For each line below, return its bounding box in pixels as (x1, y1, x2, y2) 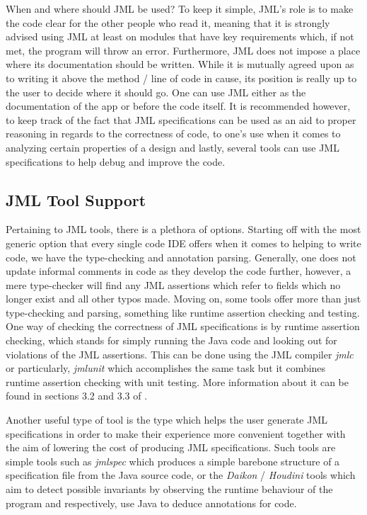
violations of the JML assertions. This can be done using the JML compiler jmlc (6, 346, 354, 361)
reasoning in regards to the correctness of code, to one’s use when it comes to (6, 126, 341, 141)
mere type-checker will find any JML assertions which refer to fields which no (6, 277, 341, 292)
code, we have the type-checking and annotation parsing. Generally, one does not (6, 249, 356, 264)
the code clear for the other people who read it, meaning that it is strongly (6, 15, 330, 30)
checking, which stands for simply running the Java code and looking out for (6, 333, 337, 348)
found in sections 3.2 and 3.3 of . (6, 388, 148, 403)
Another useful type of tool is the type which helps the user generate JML (6, 412, 328, 427)
